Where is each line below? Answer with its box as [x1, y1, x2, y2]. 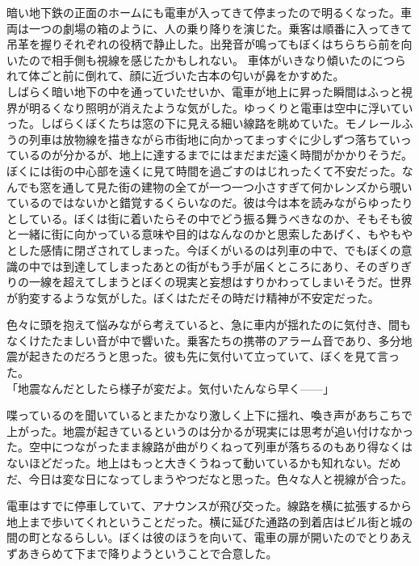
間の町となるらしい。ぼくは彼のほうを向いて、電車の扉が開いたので [6, 529, 367, 546]
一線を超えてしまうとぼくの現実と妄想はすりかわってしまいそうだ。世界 [28, 273, 413, 290]
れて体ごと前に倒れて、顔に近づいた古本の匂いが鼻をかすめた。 [6, 67, 345, 84]
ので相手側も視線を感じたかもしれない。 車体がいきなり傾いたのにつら [28, 51, 406, 68]
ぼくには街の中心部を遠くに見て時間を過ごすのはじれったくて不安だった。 [6, 162, 402, 179]
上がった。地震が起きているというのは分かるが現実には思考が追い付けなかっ [6, 422, 413, 439]
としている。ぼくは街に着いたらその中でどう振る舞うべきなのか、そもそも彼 [6, 209, 413, 226]
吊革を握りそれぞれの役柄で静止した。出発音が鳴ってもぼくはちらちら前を [6, 36, 401, 53]
